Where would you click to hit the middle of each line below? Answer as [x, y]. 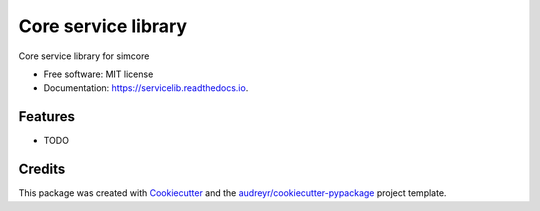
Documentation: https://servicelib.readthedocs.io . [146, 88]
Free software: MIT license [98, 74]
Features [46, 116]
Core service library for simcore [84, 56]
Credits [42, 169]
